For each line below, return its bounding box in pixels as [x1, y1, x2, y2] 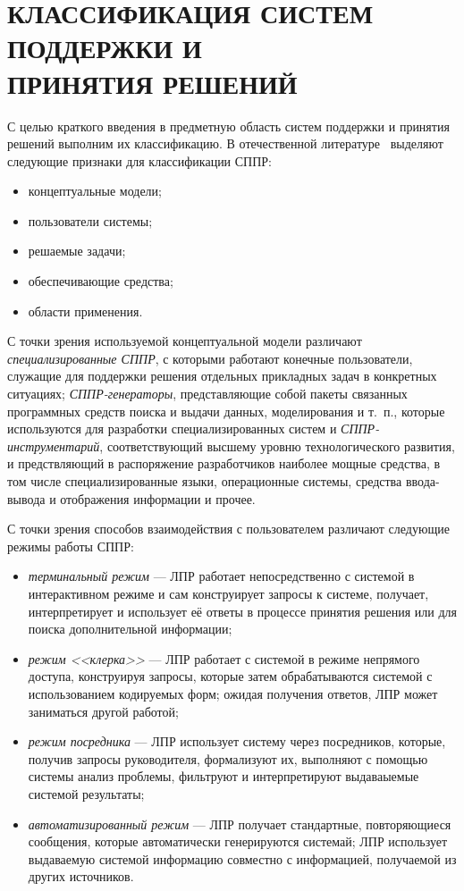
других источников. [28, 867, 134, 886]
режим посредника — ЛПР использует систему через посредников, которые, [28, 732, 446, 751]
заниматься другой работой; [28, 702, 179, 720]
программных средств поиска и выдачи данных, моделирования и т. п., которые [7, 401, 445, 420]
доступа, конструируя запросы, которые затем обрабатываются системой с [28, 667, 433, 685]
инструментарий [7, 436, 100, 455]
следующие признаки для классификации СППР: [7, 151, 273, 170]
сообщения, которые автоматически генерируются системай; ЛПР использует [28, 832, 448, 851]
